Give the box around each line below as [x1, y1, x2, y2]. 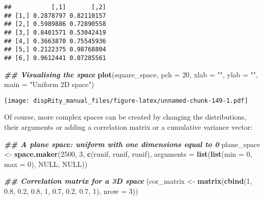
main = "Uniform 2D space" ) [4, 79, 94, 90]
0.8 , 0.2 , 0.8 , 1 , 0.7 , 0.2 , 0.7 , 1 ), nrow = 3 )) [4, 186, 138, 196]
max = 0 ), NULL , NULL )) [4, 158, 87, 169]
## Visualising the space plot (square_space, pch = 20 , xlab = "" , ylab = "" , [4, 69, 258, 79]
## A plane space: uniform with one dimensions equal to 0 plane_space [4, 138, 260, 149]
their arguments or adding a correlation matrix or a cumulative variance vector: [4, 122, 253, 132]
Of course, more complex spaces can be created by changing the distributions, [4, 111, 247, 122]
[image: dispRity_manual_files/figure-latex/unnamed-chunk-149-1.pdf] [4, 97, 248, 104]
